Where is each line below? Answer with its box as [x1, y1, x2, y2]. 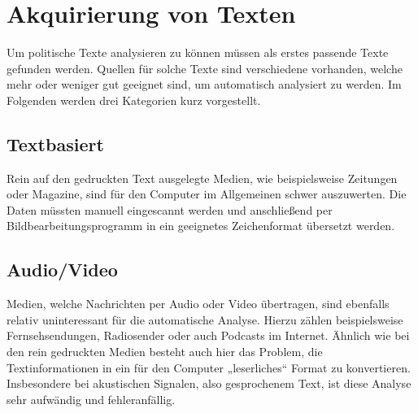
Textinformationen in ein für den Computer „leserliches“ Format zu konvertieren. [7, 359, 411, 376]
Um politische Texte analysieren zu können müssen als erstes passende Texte [7, 44, 389, 61]
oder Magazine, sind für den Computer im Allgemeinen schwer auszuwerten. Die [7, 185, 407, 202]
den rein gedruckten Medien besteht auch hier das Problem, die [7, 343, 323, 360]
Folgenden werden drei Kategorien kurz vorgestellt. [7, 91, 261, 108]
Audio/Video [7, 257, 118, 282]
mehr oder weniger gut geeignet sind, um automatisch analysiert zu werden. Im [7, 76, 402, 93]
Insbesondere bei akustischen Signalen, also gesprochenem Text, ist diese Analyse [7, 375, 411, 392]
